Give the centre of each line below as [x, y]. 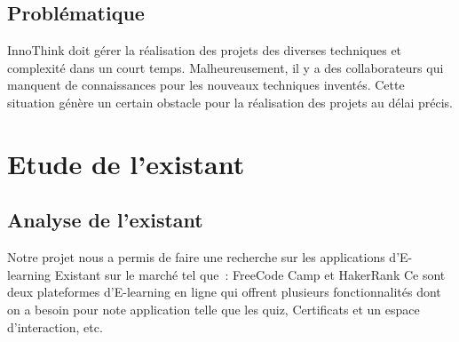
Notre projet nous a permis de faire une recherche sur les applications [196, 257]
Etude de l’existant [126, 163]
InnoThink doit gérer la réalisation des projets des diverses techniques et [205, 50]
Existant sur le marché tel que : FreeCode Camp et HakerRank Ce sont [250, 274]
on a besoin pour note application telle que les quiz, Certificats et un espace [214, 309]
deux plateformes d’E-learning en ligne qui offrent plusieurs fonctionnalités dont [224, 292]
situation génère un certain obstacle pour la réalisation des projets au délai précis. [230, 102]
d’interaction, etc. [55, 326]
